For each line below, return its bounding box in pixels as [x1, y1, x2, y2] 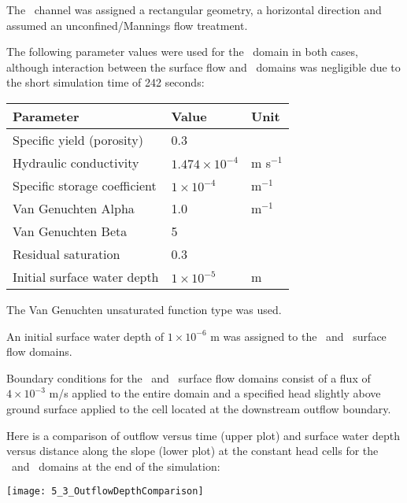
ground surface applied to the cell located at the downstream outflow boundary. [6, 400, 391, 416]
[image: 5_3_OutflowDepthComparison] [6, 486, 204, 497]
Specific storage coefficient [13, 176, 157, 194]
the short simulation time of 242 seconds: [6, 74, 205, 91]
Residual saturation [13, 244, 120, 263]
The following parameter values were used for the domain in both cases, [6, 43, 358, 60]
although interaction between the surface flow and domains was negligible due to [6, 58, 401, 75]
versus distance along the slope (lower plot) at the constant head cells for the [6, 442, 379, 459]
